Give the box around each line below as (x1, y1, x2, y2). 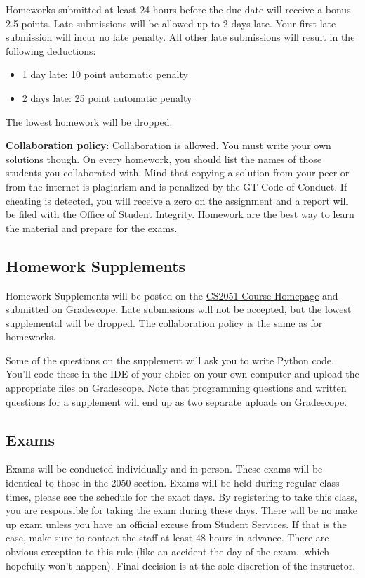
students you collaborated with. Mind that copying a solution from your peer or (6, 165, 350, 180)
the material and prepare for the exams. (6, 220, 178, 235)
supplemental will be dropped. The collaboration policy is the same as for (6, 315, 323, 330)
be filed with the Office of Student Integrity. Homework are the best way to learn (6, 207, 354, 221)
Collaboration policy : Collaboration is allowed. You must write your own (6, 138, 331, 153)
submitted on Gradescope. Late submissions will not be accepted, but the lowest (6, 302, 352, 316)
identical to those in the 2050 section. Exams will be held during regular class (6, 475, 340, 490)
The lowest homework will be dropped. (6, 114, 173, 129)
